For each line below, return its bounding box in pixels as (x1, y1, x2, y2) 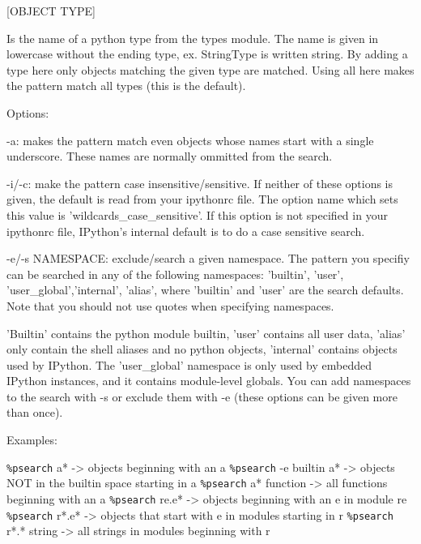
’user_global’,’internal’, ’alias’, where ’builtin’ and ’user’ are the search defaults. (6, 281, 404, 298)
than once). (6, 404, 63, 421)
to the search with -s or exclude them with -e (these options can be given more (6, 388, 398, 405)
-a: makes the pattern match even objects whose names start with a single (6, 131, 374, 148)
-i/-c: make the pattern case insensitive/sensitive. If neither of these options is (6, 174, 393, 191)
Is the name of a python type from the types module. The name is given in (6, 29, 379, 46)
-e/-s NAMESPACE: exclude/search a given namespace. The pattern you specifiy (6, 250, 410, 267)
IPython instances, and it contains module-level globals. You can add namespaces (6, 372, 411, 389)
